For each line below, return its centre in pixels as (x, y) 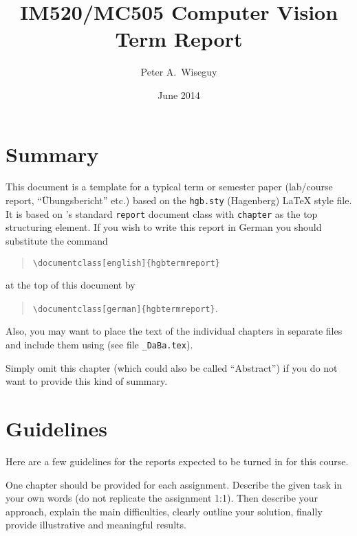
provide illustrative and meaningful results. (96, 525)
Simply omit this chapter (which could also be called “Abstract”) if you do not (172, 367)
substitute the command (57, 240)
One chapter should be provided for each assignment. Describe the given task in (174, 484)
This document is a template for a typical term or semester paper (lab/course (169, 187)
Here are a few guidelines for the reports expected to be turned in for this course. (177, 461)
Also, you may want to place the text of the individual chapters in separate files (174, 331)
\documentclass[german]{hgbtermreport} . (125, 308)
